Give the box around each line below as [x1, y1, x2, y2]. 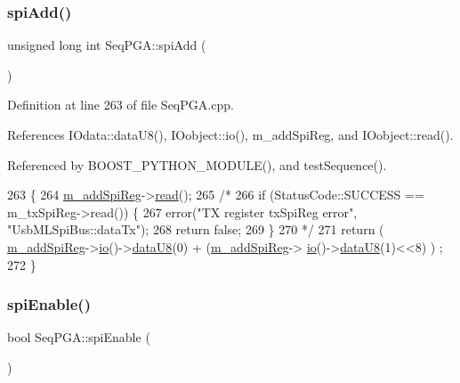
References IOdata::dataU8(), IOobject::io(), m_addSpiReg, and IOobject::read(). [7, 126, 454, 143]
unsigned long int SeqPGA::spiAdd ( [7, 36, 206, 54]
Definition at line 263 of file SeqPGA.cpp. [7, 95, 234, 114]
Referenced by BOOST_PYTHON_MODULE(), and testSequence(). [7, 155, 387, 174]
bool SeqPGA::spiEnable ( [7, 328, 150, 346]
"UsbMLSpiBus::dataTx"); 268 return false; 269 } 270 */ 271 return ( [7, 220, 384, 239]
